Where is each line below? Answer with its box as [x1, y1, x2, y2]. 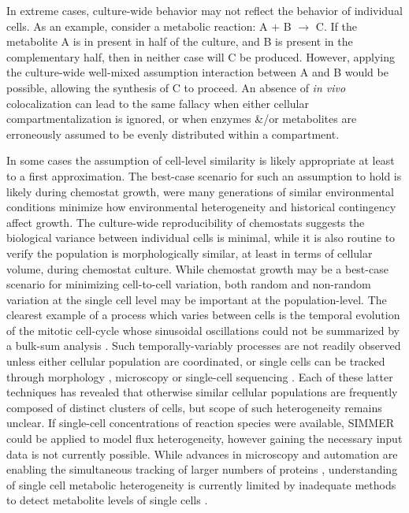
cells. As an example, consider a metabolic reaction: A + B [6, 17, 292, 34]
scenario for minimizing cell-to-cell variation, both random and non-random [6, 276, 371, 292]
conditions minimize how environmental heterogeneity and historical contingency [6, 199, 396, 215]
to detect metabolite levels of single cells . [6, 492, 208, 508]
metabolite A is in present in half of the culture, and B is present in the [6, 33, 353, 50]
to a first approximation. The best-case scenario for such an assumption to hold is [6, 167, 402, 184]
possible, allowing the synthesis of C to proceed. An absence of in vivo [6, 79, 346, 95]
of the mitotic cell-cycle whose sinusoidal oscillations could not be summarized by [6, 322, 400, 338]
